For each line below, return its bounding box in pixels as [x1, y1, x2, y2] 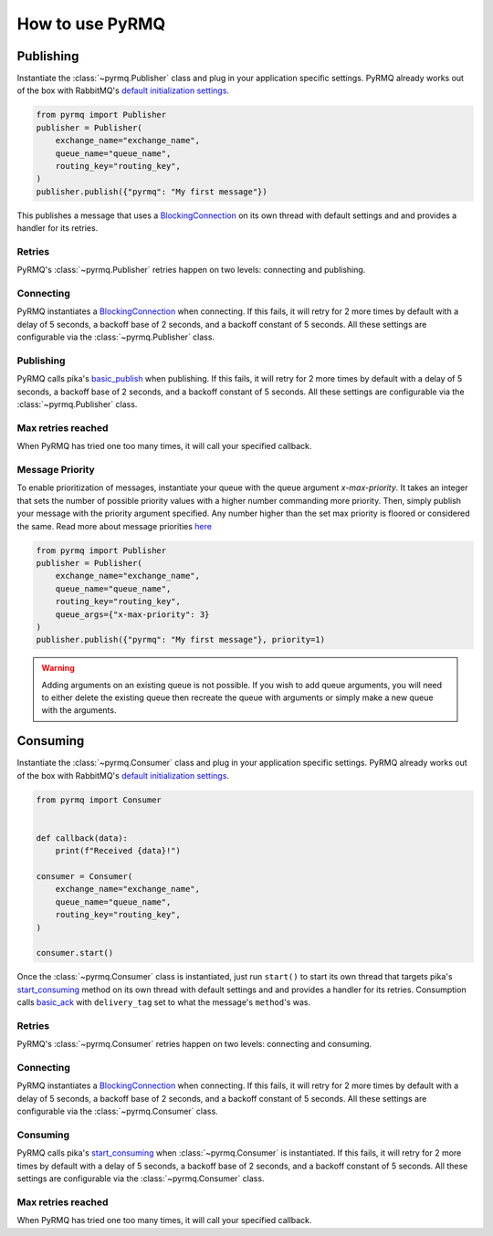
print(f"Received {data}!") [55, 845, 182, 856]
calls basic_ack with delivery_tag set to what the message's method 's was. [16, 997, 310, 1008]
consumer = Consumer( [36, 872, 133, 882]
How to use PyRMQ [16, 14, 166, 34]
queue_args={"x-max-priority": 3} [55, 609, 210, 620]
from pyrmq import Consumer [36, 794, 162, 805]
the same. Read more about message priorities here [16, 520, 212, 531]
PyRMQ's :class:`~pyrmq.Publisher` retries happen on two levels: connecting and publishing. [16, 265, 366, 276]
